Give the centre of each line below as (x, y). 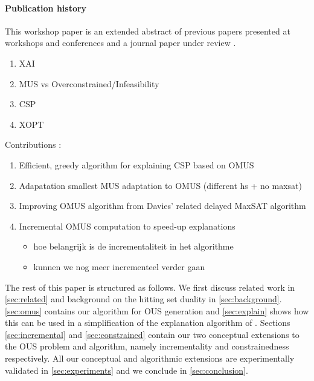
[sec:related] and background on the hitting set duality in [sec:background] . (143, 299)
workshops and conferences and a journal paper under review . (120, 43)
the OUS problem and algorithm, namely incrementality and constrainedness (147, 346)
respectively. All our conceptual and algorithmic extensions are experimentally (150, 358)
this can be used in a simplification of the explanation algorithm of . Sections (148, 323)
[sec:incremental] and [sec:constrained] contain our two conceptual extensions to (152, 334)
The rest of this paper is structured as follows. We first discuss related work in (150, 287)
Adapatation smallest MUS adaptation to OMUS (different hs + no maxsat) (160, 185)
